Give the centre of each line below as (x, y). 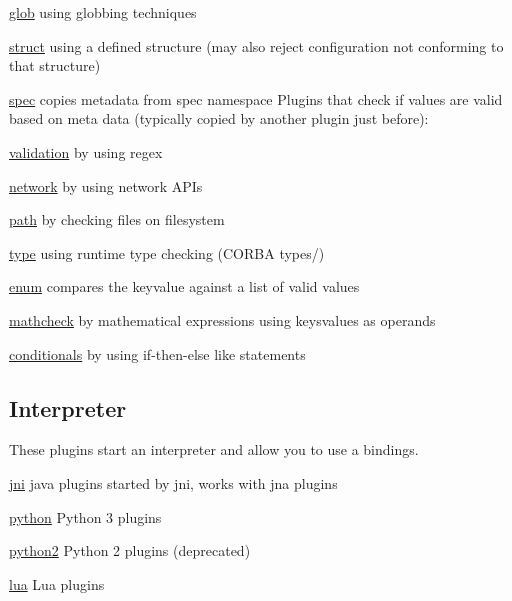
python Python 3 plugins (85, 516)
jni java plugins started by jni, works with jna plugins (173, 482)
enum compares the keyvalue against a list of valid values (184, 286)
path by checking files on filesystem (117, 219)
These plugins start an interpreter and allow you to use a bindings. (214, 449)
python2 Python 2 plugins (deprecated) (130, 550)
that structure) (55, 65)
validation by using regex (86, 151)
